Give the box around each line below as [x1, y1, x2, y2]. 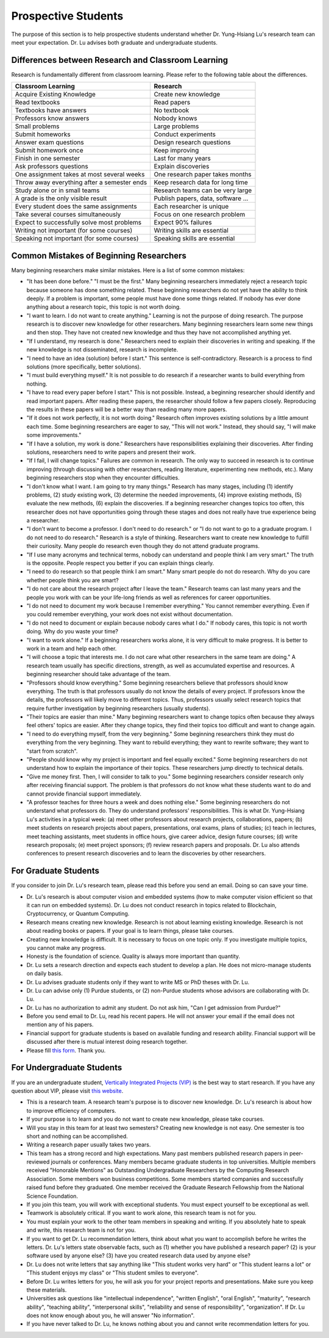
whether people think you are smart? [26, 577, 119, 584]
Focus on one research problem [154, 210, 246, 219]
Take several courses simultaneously [15, 210, 121, 219]
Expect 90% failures [154, 218, 213, 227]
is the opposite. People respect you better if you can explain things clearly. [26, 559, 214, 567]
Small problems [15, 122, 60, 131]
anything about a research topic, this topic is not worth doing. [26, 303, 181, 311]
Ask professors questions [15, 162, 88, 171]
